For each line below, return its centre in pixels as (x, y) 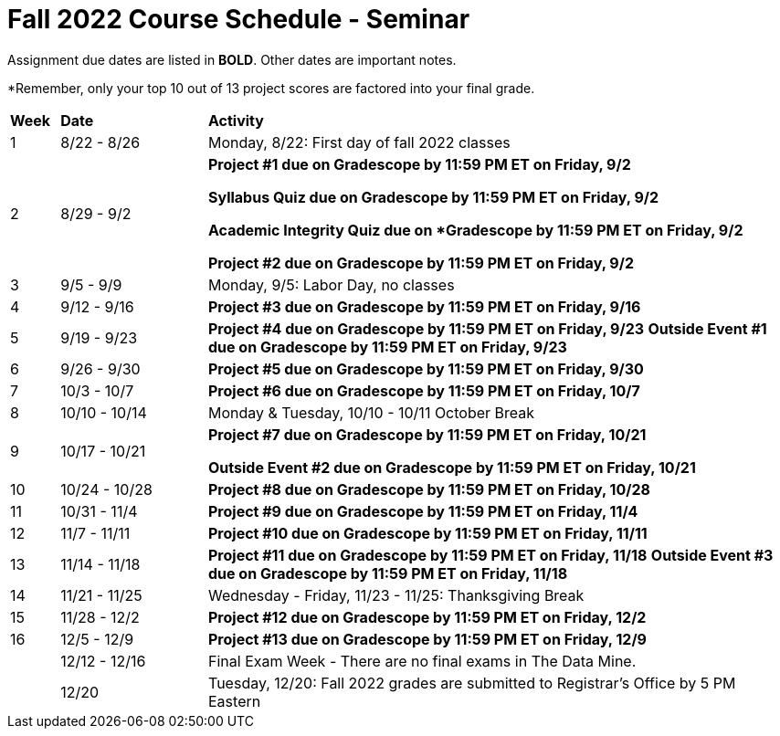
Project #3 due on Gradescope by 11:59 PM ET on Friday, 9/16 (425, 306)
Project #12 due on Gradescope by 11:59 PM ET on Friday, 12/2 (427, 617)
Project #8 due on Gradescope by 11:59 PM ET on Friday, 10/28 (430, 489)
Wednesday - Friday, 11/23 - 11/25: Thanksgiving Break (396, 595)
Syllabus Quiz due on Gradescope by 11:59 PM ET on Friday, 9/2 (434, 197)
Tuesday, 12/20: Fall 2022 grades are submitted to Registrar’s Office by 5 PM (472, 683)
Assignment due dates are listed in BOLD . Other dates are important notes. (232, 59)
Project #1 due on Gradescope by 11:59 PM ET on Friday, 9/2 (420, 164)
